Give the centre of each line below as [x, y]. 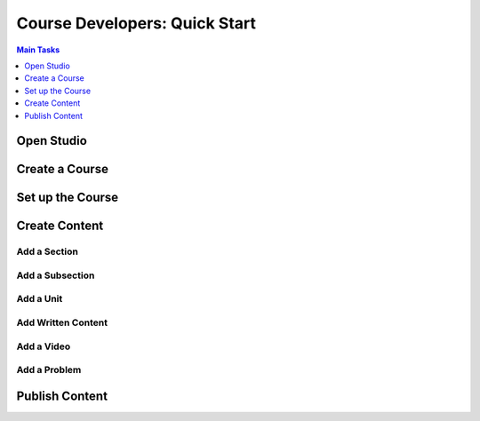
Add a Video [44, 346]
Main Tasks [38, 50]
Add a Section [48, 251]
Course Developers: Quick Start [136, 23]
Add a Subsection [56, 275]
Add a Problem [49, 370]
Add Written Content [62, 322]
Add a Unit [40, 299]
